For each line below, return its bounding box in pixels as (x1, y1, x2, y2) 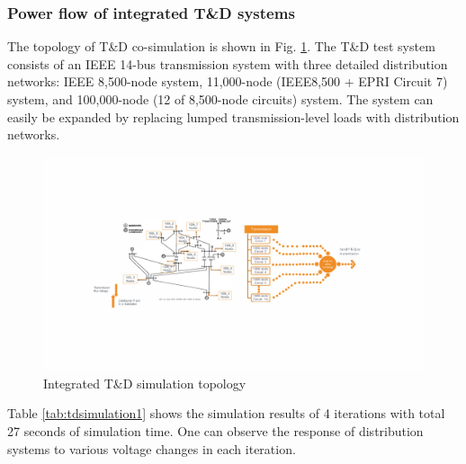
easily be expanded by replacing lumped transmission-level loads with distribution (7, 107, 460, 126)
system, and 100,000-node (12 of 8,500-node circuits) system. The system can (7, 90, 434, 108)
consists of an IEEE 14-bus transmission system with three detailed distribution (7, 54, 448, 73)
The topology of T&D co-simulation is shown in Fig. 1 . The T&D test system (7, 37, 435, 56)
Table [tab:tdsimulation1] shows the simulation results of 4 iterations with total (7, 404, 445, 423)
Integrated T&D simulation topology (43, 373, 246, 392)
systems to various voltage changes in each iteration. (7, 439, 296, 458)
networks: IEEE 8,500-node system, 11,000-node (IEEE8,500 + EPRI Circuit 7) (7, 72, 448, 91)
